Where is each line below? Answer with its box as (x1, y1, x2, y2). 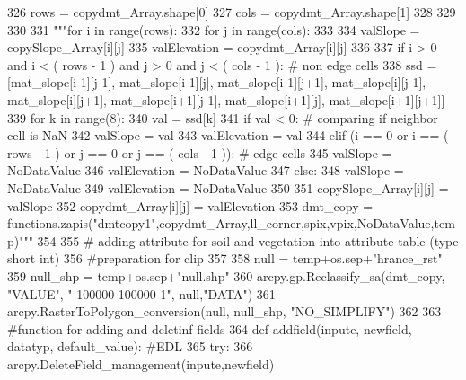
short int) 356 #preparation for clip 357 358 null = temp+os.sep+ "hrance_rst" (7, 249, 443, 268)
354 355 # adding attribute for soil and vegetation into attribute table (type (37, 231, 459, 250)
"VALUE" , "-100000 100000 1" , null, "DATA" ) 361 (7, 284, 276, 303)
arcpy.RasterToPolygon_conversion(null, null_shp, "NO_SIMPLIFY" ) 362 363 (7, 302, 442, 321)
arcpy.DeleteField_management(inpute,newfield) (7, 354, 275, 373)
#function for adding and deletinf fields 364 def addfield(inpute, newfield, (7, 319, 412, 338)
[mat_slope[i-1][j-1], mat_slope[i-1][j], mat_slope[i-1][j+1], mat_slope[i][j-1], (7, 73, 426, 92)
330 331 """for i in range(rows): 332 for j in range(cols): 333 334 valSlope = (7, 20, 420, 39)
